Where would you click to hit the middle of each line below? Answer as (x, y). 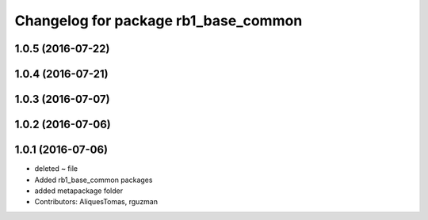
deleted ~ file (56, 169)
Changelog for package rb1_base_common (159, 21)
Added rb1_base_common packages (94, 180)
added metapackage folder (78, 191)
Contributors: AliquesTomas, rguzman (96, 202)
